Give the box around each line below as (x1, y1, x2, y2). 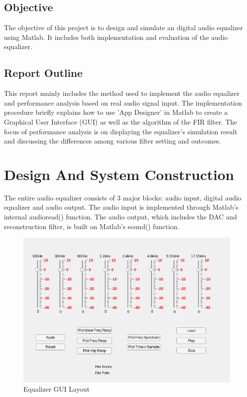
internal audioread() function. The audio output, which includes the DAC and (4, 212, 237, 222)
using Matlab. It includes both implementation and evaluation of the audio (4, 32, 228, 42)
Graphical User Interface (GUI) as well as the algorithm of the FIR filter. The (4, 116, 237, 126)
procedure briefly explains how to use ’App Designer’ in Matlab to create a (4, 107, 228, 117)
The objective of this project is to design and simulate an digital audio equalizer (4, 22, 243, 33)
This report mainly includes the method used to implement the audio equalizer (4, 88, 240, 98)
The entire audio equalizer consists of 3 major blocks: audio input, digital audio (4, 192, 242, 202)
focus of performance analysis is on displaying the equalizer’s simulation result (4, 126, 238, 136)
